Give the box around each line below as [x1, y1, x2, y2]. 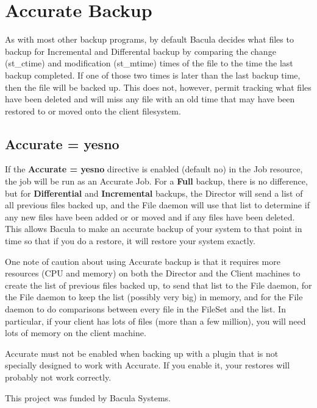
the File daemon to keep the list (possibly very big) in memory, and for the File [5, 290, 303, 303]
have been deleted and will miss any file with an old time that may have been [5, 93, 295, 105]
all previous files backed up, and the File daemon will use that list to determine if [5, 199, 310, 211]
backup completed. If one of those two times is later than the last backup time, [5, 68, 301, 81]
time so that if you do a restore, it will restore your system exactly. [5, 234, 255, 247]
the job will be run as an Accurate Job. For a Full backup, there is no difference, [5, 175, 308, 188]
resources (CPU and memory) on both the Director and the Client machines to [5, 267, 301, 280]
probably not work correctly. [5, 370, 112, 383]
